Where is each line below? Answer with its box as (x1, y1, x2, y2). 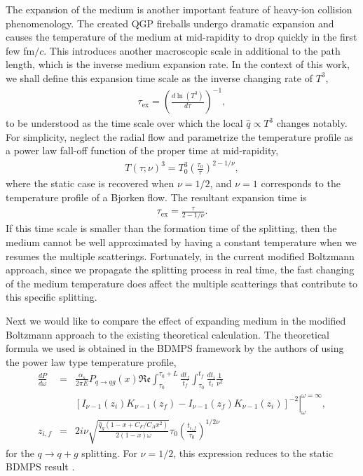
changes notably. (276, 116, 348, 130)
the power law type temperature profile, (6, 354, 177, 369)
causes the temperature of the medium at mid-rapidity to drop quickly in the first (6, 29, 357, 44)
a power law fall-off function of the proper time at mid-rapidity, (6, 143, 279, 158)
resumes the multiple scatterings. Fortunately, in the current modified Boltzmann (6, 248, 355, 263)
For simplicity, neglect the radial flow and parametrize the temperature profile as (6, 129, 353, 144)
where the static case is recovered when (6, 176, 174, 191)
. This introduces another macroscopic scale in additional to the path (43, 43, 341, 57)
